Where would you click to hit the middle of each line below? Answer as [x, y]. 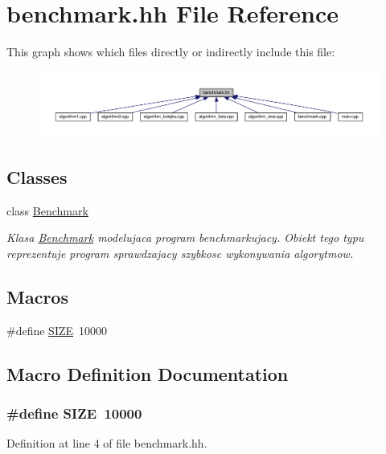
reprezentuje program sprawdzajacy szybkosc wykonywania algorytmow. [180, 253]
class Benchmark [47, 210]
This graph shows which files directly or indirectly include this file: [171, 52]
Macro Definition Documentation [148, 373]
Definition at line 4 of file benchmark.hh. [107, 443]
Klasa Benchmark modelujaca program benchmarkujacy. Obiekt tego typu [185, 237]
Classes [37, 176]
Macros [37, 296]
